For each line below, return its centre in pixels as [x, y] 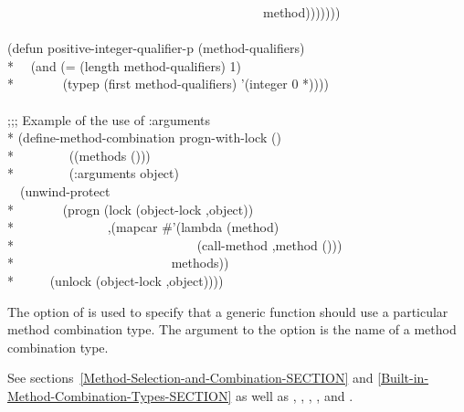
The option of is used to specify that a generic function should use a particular [228, 311]
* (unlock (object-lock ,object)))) [116, 280]
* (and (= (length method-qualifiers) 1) [125, 65]
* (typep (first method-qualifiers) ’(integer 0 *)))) [168, 84]
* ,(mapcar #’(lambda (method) [143, 227]
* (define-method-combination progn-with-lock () [144, 137]
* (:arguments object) [93, 173]
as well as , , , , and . [294, 395]
